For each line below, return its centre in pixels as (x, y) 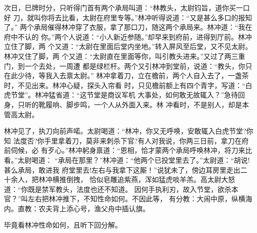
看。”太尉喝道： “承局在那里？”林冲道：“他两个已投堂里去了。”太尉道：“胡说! (127, 160)
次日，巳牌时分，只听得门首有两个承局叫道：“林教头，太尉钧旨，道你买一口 (127, 7)
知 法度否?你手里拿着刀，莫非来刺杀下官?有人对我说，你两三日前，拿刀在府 (126, 140)
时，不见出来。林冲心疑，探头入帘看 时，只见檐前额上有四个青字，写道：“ (125, 85)
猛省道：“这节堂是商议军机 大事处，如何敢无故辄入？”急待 (143, 95)
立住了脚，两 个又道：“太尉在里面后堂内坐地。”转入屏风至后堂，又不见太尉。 (128, 46)
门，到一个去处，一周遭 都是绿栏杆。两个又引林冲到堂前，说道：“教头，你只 (128, 66)
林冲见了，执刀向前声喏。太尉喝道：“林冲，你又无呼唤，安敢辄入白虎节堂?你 (129, 131)
